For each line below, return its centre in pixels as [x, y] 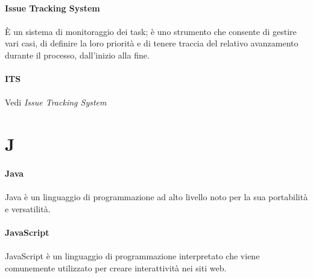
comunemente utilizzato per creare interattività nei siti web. [116, 267]
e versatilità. [28, 208]
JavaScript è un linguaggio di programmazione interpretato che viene [132, 256]
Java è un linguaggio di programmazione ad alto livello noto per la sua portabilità [156, 197]
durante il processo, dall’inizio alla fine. [77, 55]
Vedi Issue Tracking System [56, 102]
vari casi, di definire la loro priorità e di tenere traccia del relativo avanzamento [152, 43]
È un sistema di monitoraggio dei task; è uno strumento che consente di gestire [151, 31]
